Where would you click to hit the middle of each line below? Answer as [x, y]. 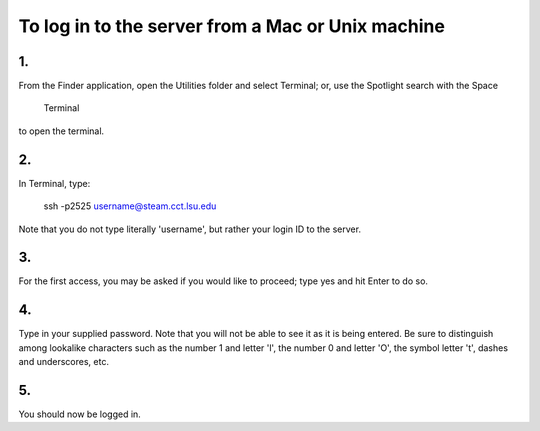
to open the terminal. [61, 131]
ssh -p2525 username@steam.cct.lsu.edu [130, 206]
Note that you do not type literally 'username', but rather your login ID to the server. [190, 229]
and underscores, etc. [64, 362]
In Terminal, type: [54, 183]
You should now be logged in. [80, 414]
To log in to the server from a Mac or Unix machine [231, 26]
